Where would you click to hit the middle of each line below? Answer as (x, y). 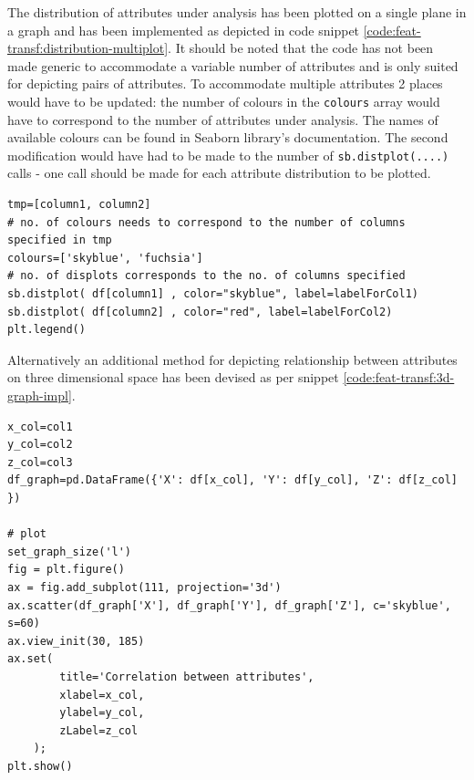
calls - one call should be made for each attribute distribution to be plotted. (219, 173)
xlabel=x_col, (102, 695)
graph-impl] (40, 395)
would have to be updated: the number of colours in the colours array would (224, 101)
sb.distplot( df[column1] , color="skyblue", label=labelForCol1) (213, 294)
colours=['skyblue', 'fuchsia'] (105, 258)
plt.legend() (46, 330)
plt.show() (40, 766)
